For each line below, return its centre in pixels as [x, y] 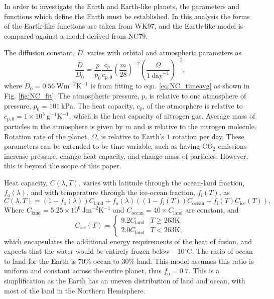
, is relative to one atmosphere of [196, 96]
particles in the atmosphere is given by [63, 126]
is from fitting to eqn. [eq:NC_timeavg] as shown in [170, 86]
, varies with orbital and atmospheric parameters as [162, 53]
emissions [232, 146]
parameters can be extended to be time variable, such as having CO [109, 146]
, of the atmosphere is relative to [193, 105]
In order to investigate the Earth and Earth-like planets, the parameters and [122, 6]
